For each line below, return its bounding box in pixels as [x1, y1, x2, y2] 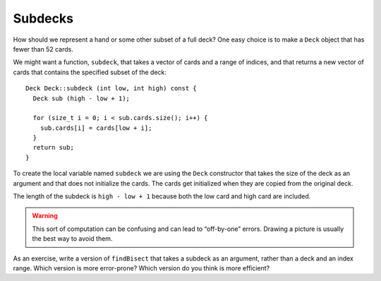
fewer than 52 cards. [13, 44, 73, 53]
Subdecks [13, 11, 74, 26]
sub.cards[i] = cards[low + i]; [40, 124, 152, 132]
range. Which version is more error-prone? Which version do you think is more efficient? [13, 263, 270, 272]
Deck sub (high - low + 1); [32, 94, 131, 102]
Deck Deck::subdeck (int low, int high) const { [25, 85, 197, 92]
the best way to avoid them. [32, 234, 113, 243]
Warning [32, 212, 58, 220]
